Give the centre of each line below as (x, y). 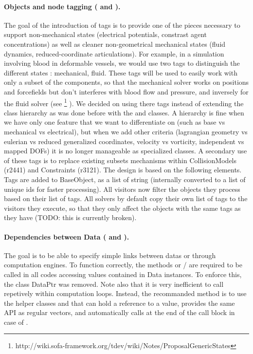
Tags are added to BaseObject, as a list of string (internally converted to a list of (125, 179)
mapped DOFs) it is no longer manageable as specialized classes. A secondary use (126, 151)
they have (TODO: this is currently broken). (70, 217)
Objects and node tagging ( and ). (62, 6)
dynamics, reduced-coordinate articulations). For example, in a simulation (114, 53)
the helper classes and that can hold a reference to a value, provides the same (119, 303)
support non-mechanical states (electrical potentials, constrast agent (106, 34)
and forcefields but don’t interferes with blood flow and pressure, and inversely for (126, 91)
